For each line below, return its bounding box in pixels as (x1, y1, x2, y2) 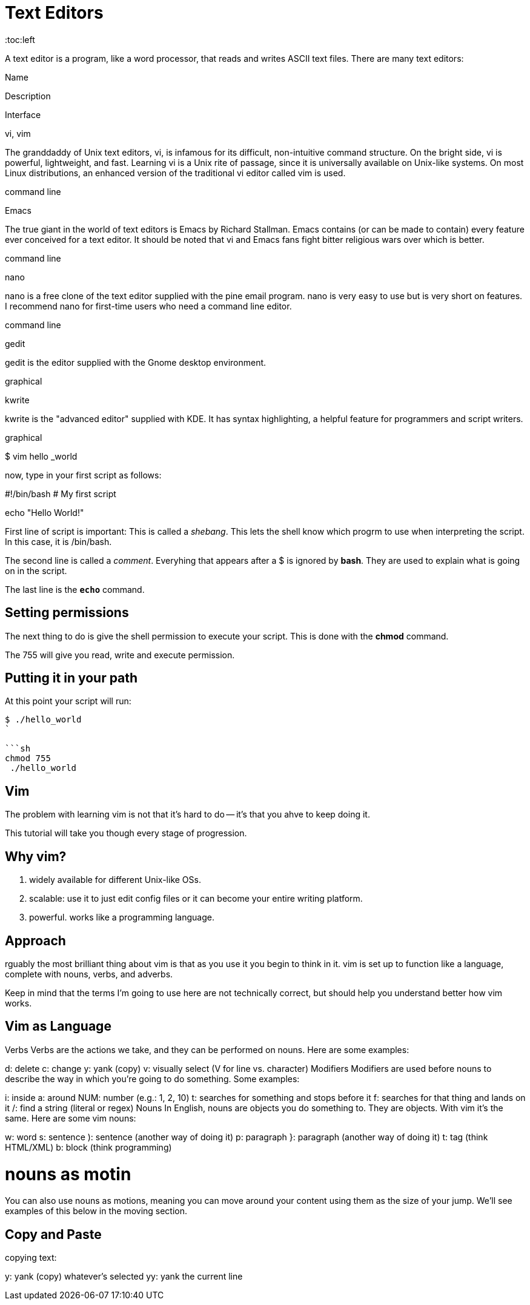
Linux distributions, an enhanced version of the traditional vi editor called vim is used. (5, 167, 346, 178)
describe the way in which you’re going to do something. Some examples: (5, 1073, 300, 1084)
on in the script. (5, 565, 67, 576)
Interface (5, 109, 41, 120)
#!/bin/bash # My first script (5, 488, 116, 499)
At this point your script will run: (5, 696, 131, 707)
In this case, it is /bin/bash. (5, 536, 112, 547)
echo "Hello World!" (5, 507, 84, 518)
